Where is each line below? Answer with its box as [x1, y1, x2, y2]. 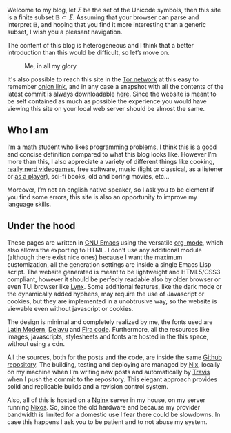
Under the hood [7, 220, 76, 232]
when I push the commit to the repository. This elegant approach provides [7, 375, 218, 383]
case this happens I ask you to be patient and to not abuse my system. [7, 417, 208, 426]
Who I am [7, 124, 48, 137]
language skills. [7, 200, 52, 208]
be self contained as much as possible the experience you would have [7, 97, 207, 105]
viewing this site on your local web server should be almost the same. [7, 105, 205, 112]
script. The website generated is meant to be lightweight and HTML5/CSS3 [7, 268, 221, 276]
